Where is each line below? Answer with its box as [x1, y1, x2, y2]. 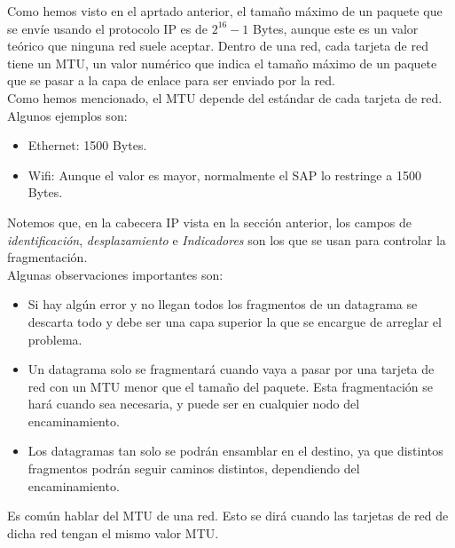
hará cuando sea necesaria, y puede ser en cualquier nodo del [27, 394, 360, 413]
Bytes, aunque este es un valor [253, 19, 419, 37]
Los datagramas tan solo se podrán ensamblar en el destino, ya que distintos [27, 441, 443, 460]
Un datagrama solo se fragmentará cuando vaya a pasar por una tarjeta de [27, 360, 435, 378]
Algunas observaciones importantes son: [7, 265, 224, 283]
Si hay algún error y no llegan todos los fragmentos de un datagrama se [27, 295, 418, 314]
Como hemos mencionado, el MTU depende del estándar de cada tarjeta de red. [7, 88, 443, 107]
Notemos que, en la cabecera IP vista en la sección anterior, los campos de [7, 212, 412, 231]
